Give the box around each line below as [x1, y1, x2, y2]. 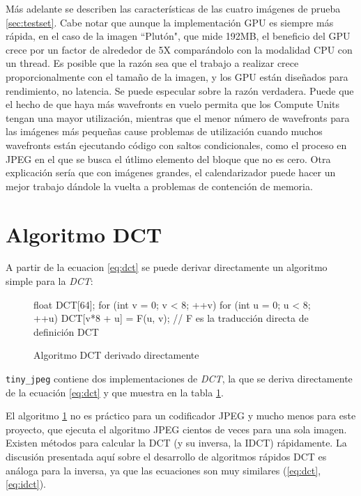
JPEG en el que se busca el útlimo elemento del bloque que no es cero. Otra [6, 151, 331, 166]
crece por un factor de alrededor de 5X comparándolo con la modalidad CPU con [6, 42, 353, 56]
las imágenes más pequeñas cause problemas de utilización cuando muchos [6, 124, 323, 139]
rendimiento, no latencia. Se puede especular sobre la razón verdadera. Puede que [6, 83, 354, 98]
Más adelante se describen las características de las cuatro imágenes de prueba [6, 1, 341, 15]
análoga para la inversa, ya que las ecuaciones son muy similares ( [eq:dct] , [6, 463, 321, 477]
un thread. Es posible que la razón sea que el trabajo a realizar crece [6, 56, 299, 70]
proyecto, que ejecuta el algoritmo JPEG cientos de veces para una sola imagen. [6, 421, 347, 436]
